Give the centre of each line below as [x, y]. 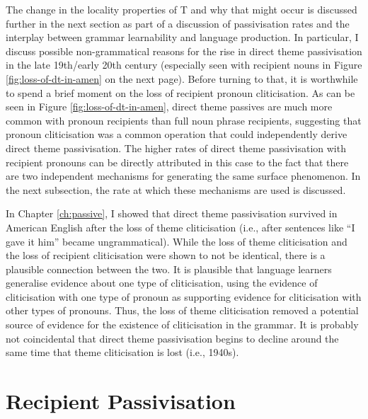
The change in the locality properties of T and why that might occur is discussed [182, 9]
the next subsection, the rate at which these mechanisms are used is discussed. [176, 189]
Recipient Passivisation [121, 401]
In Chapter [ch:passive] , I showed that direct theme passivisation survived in [172, 213]
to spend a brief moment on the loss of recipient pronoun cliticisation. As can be [180, 92]
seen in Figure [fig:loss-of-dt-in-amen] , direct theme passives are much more [169, 107]
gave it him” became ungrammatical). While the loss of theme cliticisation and [177, 241]
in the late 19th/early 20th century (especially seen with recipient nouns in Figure [184, 65]
